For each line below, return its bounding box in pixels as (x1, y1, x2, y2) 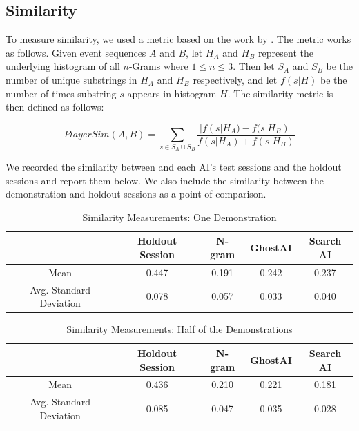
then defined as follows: (6, 99, 104, 114)
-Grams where (128, 59, 188, 73)
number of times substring (6, 86, 117, 100)
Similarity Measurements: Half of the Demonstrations (66, 322, 293, 336)
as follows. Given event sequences (6, 45, 146, 59)
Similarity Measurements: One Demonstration (82, 209, 277, 224)
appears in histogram (127, 86, 217, 100)
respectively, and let (193, 72, 278, 86)
